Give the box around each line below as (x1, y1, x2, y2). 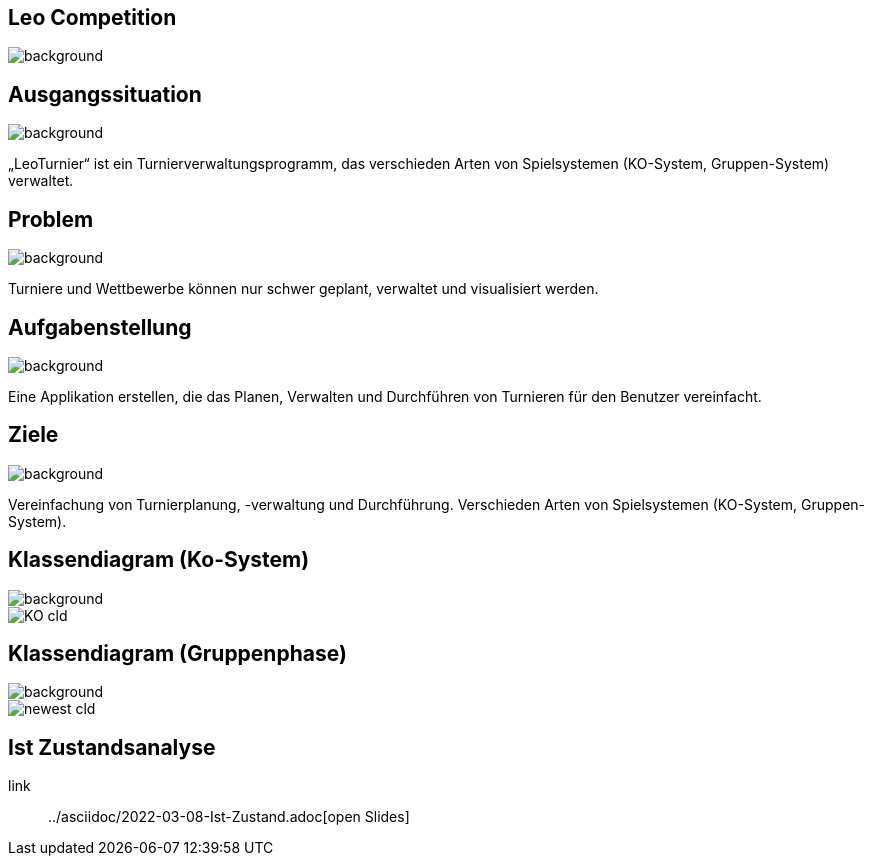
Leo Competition (8, 5, 177, 30)
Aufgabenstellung (8, 314, 192, 340)
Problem (8, 206, 94, 232)
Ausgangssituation (8, 81, 202, 107)
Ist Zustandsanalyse (8, 734, 216, 760)
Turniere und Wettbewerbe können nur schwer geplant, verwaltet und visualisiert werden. (8, 280, 599, 298)
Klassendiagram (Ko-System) (8, 547, 310, 573)
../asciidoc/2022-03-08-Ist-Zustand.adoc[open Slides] (48, 808, 410, 826)
